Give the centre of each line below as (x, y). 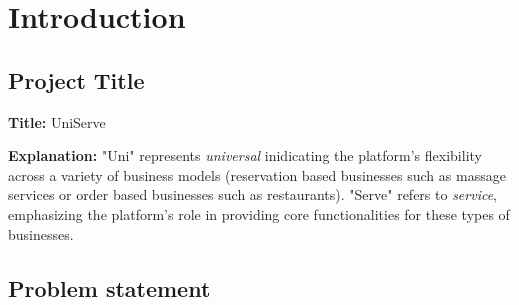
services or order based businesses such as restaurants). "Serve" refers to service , (253, 194)
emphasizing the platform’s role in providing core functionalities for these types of (259, 213)
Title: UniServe (57, 121)
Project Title (76, 79)
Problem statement (109, 287)
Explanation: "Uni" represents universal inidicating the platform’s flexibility (245, 155)
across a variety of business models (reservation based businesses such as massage (257, 174)
